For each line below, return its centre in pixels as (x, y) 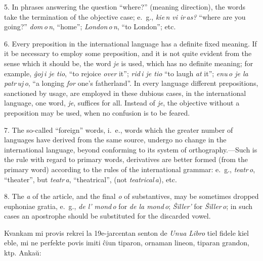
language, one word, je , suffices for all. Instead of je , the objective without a (122, 103)
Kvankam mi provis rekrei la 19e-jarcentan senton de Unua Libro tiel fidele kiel (126, 232)
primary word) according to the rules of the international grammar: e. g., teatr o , (130, 169)
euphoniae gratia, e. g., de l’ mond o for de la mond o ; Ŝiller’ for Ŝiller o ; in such (128, 206)
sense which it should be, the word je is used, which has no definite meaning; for (129, 63)
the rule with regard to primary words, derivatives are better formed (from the (126, 159)
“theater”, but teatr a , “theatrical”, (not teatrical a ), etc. (91, 179)
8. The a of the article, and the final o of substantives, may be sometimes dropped (131, 196)
